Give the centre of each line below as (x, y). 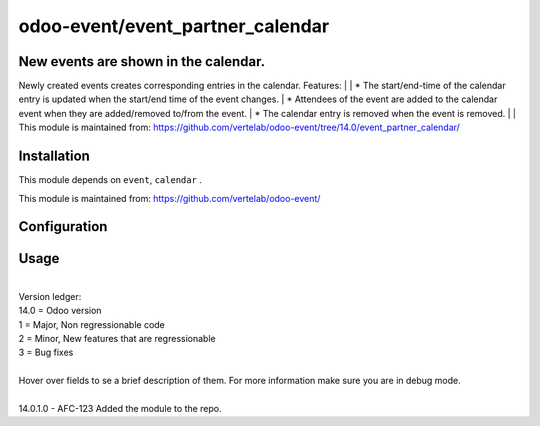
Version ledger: (50, 296)
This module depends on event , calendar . (110, 180)
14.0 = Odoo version (60, 311)
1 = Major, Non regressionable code (91, 324)
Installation (54, 156)
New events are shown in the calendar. (142, 61)
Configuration (63, 226)
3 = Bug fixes (46, 352)
